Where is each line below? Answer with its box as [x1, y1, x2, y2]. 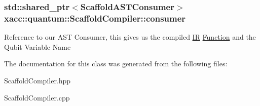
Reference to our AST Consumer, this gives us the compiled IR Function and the [4, 32, 256, 42]
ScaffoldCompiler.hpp [4, 75, 71, 85]
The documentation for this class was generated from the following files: [4, 58, 228, 69]
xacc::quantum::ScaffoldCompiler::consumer [4, 12, 186, 24]
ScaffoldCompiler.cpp [4, 92, 70, 102]
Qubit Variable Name [4, 41, 71, 52]
